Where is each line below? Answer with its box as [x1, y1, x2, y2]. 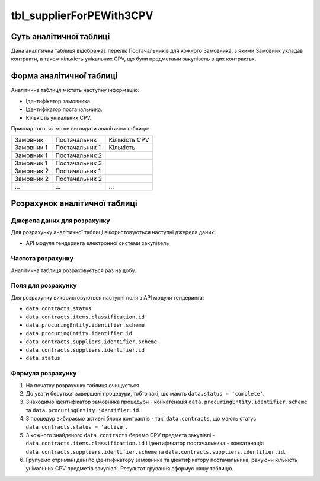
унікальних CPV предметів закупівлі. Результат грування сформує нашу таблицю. [25, 464, 234, 472]
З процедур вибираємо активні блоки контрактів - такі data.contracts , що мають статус [25, 415, 257, 422]
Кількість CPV [108, 136, 149, 144]
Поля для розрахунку [11, 282, 77, 290]
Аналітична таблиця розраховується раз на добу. [11, 267, 136, 274]
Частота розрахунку [11, 254, 73, 263]
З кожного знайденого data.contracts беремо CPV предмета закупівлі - [25, 431, 216, 438]
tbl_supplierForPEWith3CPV [11, 9, 153, 22]
